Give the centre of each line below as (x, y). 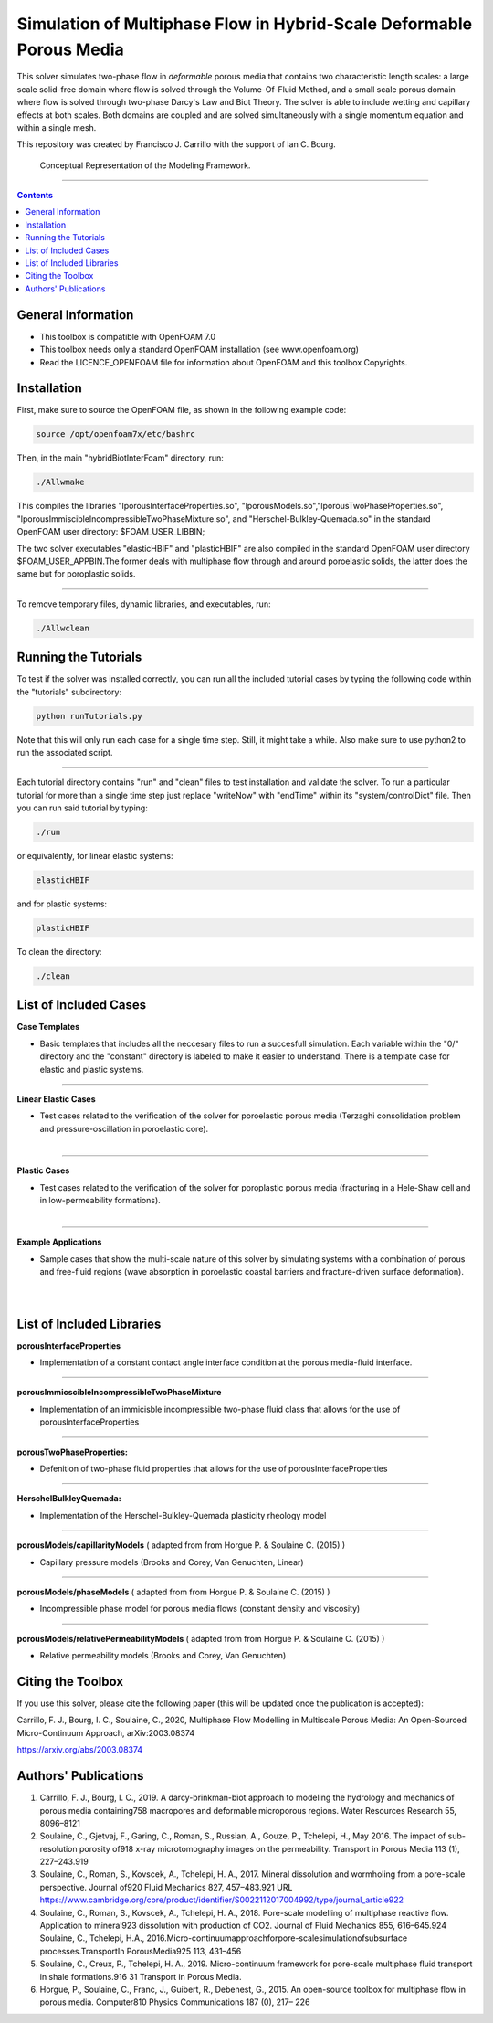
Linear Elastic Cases (56, 1099)
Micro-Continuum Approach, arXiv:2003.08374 (106, 1732)
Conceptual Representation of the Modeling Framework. (145, 165)
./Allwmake (60, 482)
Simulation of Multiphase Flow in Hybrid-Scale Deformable (245, 24)
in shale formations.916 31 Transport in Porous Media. (141, 1976)
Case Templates (48, 1027)
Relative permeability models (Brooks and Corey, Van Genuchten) (163, 1656)
